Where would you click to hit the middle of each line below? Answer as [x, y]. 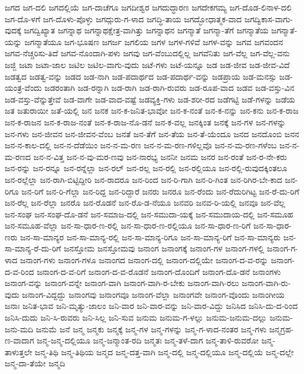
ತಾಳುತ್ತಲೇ [18, 351]
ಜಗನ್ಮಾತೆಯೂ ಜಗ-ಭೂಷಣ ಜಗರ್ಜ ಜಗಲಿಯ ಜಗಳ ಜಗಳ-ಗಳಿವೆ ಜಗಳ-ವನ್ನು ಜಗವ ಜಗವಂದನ [154, 41]
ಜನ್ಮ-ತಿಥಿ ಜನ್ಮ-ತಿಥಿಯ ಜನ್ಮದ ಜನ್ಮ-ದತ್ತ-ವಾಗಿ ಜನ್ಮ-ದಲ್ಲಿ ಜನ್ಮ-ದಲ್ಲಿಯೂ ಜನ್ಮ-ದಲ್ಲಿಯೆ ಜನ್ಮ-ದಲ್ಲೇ [164, 351]
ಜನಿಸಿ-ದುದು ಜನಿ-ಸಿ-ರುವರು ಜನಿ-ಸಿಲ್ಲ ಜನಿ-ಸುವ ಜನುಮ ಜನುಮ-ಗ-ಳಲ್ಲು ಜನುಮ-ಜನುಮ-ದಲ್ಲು [136, 317]
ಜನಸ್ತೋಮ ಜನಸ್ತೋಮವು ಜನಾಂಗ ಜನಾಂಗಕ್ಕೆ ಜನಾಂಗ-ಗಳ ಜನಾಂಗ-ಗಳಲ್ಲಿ [164, 248]
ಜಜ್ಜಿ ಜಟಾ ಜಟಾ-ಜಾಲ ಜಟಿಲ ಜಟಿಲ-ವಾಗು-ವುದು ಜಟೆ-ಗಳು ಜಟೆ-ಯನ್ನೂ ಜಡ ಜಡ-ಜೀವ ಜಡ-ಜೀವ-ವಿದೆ [147, 64]
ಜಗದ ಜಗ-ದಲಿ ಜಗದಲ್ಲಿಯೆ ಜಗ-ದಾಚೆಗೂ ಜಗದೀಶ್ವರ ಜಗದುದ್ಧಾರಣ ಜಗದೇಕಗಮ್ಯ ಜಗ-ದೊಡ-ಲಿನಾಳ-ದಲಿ [148, 7]
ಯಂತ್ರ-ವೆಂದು [23, 88]
